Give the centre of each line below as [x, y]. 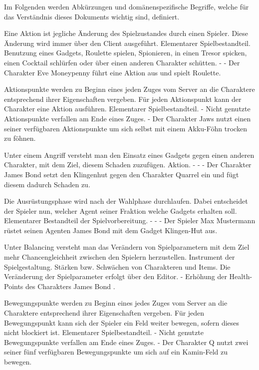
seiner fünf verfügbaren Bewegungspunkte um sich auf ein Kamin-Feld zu [116, 352]
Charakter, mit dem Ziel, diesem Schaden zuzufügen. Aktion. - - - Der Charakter [128, 165]
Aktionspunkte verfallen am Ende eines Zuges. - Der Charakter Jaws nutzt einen [128, 118]
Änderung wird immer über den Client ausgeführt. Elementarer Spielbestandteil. [127, 43]
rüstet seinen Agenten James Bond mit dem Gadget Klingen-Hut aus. [111, 230]
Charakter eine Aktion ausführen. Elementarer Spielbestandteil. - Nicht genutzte [127, 109]
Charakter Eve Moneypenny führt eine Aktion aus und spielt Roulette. [113, 72]
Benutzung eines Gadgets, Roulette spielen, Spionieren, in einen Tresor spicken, [126, 53]
